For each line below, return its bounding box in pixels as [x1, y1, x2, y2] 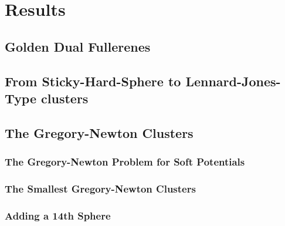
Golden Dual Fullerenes [5, 37, 151, 55]
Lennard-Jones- [185, 72, 281, 90]
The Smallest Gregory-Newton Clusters [5, 181, 196, 195]
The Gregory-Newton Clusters [5, 123, 194, 141]
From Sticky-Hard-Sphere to [5, 72, 181, 90]
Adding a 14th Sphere [5, 208, 111, 222]
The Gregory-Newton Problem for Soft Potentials [5, 154, 245, 169]
